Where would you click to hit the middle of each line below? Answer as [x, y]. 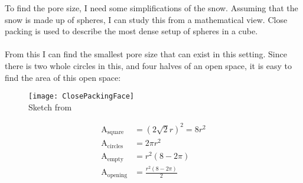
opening [117, 175]
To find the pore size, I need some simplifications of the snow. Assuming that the [151, 8]
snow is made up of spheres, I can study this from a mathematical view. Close [146, 19]
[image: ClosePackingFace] [81, 97]
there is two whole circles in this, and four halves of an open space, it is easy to [148, 65]
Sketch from [50, 107]
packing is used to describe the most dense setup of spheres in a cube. [131, 31]
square [115, 133]
